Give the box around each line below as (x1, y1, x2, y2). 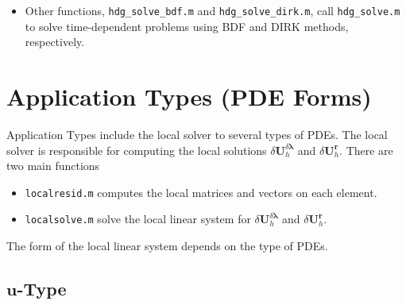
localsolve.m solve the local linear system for (25, 210, 251, 227)
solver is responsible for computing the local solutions (6, 141, 267, 158)
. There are (339, 141, 393, 158)
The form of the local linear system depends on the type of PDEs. (6, 237, 328, 254)
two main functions (6, 157, 100, 174)
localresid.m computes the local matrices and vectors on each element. (25, 183, 377, 200)
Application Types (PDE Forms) (6, 80, 372, 113)
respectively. (25, 33, 85, 50)
